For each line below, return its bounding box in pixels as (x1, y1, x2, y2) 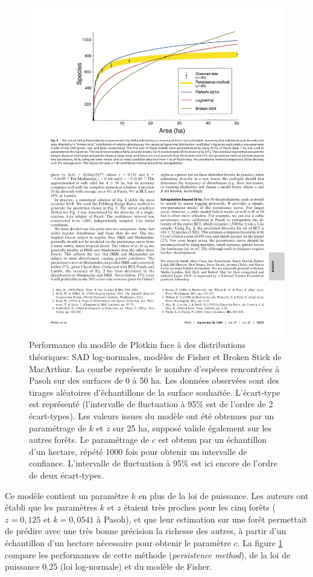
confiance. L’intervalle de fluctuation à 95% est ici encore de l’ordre (29, 457, 277, 469)
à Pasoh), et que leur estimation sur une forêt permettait (96, 512, 308, 525)
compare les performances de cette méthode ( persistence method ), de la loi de (5, 548, 291, 561)
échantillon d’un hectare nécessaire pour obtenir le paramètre (5, 536, 231, 549)
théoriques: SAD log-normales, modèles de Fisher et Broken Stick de (29, 350, 282, 363)
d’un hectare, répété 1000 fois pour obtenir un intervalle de (29, 445, 247, 457)
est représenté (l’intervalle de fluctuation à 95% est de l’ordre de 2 (29, 398, 273, 410)
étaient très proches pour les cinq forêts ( (124, 501, 276, 514)
